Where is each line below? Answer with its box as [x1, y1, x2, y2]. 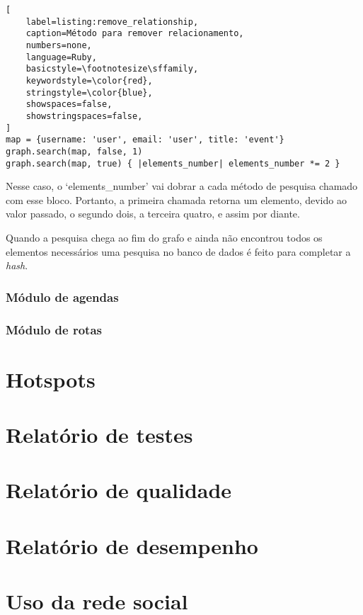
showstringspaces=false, [25, 111, 143, 121]
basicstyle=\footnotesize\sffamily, [25, 64, 199, 74]
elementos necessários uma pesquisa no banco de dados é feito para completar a [6, 244, 351, 259]
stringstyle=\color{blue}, [25, 87, 153, 98]
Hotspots [6, 364, 96, 393]
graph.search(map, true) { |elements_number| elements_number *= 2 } [6, 158, 340, 169]
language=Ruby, [25, 52, 97, 62]
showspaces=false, [25, 99, 113, 110]
